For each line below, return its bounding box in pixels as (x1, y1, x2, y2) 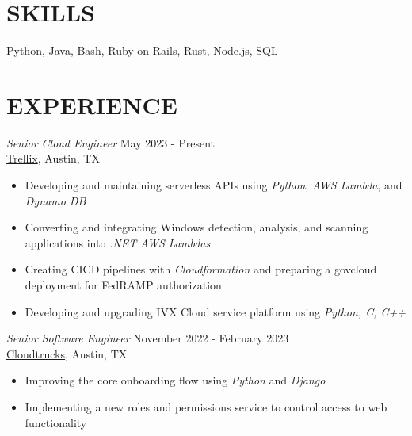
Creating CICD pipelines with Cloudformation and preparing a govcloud (25, 261, 377, 277)
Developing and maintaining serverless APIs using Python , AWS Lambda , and (25, 177, 402, 193)
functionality (25, 414, 87, 430)
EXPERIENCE (6, 88, 177, 120)
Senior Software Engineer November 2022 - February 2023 (6, 330, 289, 346)
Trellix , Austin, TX (6, 150, 100, 166)
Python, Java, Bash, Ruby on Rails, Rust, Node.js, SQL (6, 42, 278, 59)
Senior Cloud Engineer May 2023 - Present (6, 134, 216, 151)
